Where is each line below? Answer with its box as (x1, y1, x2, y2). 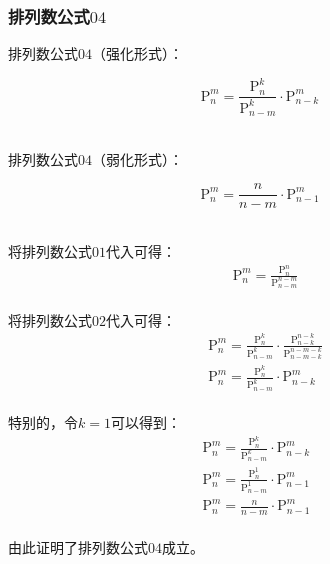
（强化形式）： (92, 43, 183, 64)
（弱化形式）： (92, 148, 183, 169)
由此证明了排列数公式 (8, 536, 148, 557)
